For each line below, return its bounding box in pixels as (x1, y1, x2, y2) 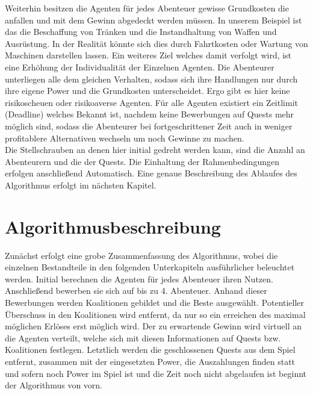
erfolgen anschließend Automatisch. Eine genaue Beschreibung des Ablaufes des (5, 167, 297, 179)
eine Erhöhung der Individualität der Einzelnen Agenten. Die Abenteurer (5, 60, 274, 73)
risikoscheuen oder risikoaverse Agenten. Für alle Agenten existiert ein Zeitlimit (5, 96, 298, 108)
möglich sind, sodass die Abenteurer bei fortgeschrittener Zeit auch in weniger (5, 119, 293, 132)
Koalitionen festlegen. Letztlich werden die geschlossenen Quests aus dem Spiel (5, 343, 296, 356)
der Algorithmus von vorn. (5, 379, 102, 391)
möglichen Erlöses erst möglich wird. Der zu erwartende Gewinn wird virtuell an (5, 320, 302, 332)
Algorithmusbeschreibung (5, 214, 221, 238)
